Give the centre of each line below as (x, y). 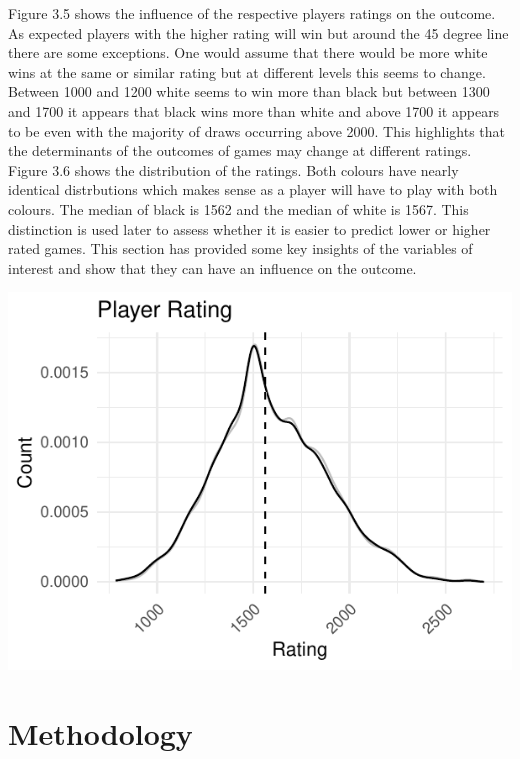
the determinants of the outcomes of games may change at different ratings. (240, 150)
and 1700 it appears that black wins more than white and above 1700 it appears (254, 110)
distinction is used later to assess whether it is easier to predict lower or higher (249, 228)
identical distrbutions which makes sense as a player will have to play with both (253, 189)
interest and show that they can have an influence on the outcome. (212, 267)
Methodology (100, 733)
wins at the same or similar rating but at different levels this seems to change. (247, 71)
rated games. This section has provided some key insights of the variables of (240, 248)
